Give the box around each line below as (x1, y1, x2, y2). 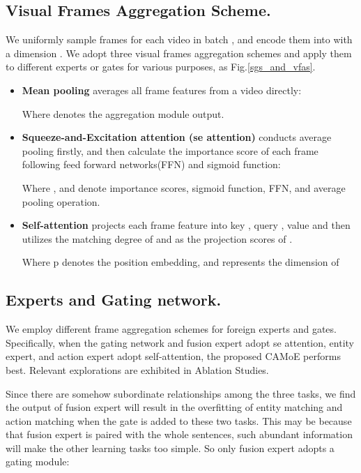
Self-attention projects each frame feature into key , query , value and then (22, 218, 351, 232)
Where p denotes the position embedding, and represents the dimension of (22, 255, 339, 269)
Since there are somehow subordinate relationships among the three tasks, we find (6, 386, 356, 400)
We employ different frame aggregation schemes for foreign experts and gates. (6, 322, 337, 336)
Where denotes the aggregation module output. (22, 106, 224, 121)
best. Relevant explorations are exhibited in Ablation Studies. (6, 362, 269, 377)
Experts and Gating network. (6, 289, 222, 310)
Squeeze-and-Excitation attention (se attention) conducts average (22, 130, 332, 144)
